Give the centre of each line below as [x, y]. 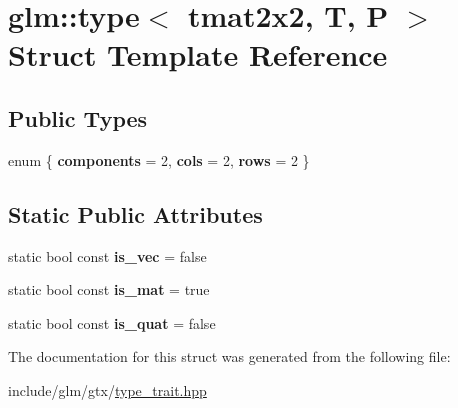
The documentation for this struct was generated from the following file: [229, 356]
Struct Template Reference [198, 54]
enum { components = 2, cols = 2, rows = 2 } [159, 159]
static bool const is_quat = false [112, 322]
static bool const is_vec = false [107, 255]
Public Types [78, 117]
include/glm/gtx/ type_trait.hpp [107, 389]
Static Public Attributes [135, 213]
